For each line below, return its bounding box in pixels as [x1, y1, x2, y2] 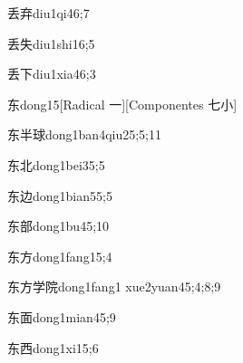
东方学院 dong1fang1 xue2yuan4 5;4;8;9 [7, 277, 221, 296]
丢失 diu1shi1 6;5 [7, 33, 95, 53]
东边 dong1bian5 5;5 [7, 186, 112, 205]
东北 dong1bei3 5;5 [7, 155, 105, 174]
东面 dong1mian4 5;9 [7, 307, 116, 326]
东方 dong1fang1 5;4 [7, 246, 112, 265]
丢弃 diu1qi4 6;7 [7, 4, 90, 22]
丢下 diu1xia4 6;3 [7, 64, 96, 83]
